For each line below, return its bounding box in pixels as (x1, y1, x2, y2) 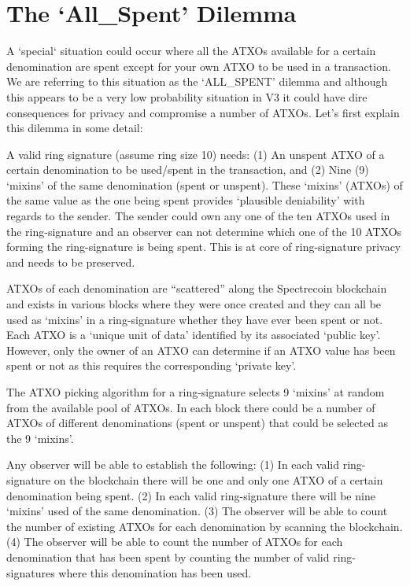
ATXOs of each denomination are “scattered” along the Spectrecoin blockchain (6, 280, 387, 297)
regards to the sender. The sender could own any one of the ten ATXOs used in (6, 208, 390, 224)
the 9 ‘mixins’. (6, 429, 74, 446)
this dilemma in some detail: (6, 120, 143, 136)
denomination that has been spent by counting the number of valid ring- (6, 548, 356, 565)
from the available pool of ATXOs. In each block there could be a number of (6, 399, 375, 415)
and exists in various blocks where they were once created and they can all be (6, 296, 382, 312)
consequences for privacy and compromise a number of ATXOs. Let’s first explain (6, 104, 400, 120)
